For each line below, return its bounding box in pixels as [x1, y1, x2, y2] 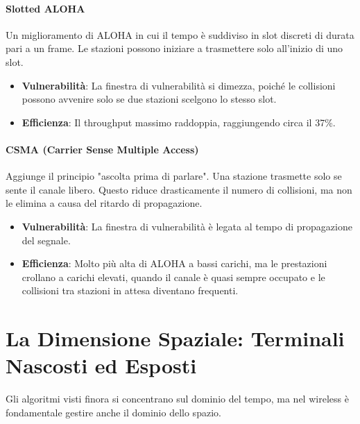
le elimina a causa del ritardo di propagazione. [6, 196, 203, 210]
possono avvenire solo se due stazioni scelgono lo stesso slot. [22, 92, 277, 106]
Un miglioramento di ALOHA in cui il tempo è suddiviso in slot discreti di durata [6, 27, 354, 42]
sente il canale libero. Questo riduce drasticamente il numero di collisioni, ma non [6, 182, 352, 196]
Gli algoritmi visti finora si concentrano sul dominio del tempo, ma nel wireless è [6, 391, 349, 406]
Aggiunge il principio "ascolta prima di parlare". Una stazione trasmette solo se [6, 169, 342, 183]
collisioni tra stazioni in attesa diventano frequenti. [22, 283, 239, 298]
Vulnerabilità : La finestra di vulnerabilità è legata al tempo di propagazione [22, 219, 352, 233]
